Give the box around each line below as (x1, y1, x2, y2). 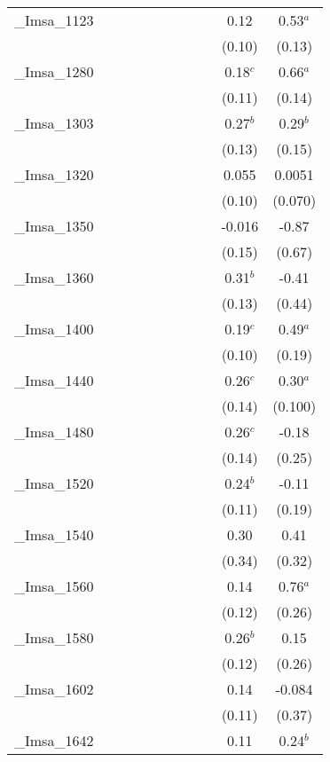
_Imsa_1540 (14, 524, 94, 545)
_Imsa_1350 (14, 216, 94, 236)
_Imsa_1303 (14, 113, 94, 133)
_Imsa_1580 (14, 627, 94, 648)
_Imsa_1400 (14, 318, 94, 339)
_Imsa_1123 (14, 10, 94, 30)
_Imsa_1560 (14, 576, 94, 596)
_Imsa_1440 (14, 370, 94, 390)
